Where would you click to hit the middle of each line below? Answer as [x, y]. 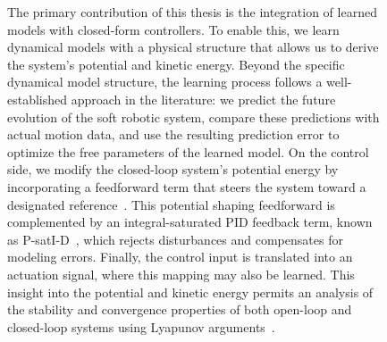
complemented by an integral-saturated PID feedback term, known [190, 222]
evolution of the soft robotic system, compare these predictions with [193, 117]
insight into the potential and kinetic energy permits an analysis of [190, 292]
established [38, 99]
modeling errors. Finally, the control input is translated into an [180, 257]
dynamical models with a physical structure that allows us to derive [193, 47]
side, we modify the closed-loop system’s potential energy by [173, 169]
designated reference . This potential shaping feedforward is [171, 204]
